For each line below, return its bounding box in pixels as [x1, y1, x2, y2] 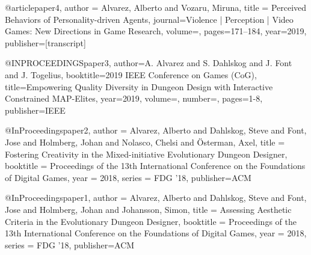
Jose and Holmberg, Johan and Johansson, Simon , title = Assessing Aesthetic [5, 203, 292, 215]
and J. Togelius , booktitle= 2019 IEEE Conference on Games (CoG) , [5, 68, 257, 81]
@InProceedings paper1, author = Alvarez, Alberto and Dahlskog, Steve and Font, [5, 191, 307, 204]
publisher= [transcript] [5, 36, 86, 49]
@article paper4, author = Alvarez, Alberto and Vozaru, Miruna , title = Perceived [5, 1, 307, 13]
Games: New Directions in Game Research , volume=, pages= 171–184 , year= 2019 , [5, 25, 307, 37]
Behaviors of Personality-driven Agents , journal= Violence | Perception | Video [5, 13, 294, 25]
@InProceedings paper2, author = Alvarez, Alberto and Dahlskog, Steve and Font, [5, 124, 307, 137]
